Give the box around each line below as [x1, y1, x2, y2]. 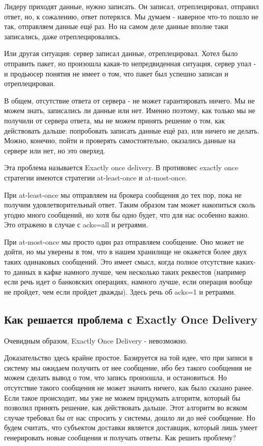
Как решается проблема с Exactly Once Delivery [4, 311, 258, 327]
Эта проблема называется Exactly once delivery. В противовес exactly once [4, 162, 239, 173]
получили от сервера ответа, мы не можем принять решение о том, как [4, 115, 225, 125]
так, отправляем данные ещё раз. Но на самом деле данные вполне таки [4, 21, 228, 32]
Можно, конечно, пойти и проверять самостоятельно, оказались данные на [4, 135, 235, 146]
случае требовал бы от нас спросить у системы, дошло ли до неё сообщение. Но [4, 412, 255, 423]
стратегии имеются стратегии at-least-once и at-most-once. [4, 172, 187, 182]
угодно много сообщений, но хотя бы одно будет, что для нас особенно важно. [4, 209, 249, 220]
